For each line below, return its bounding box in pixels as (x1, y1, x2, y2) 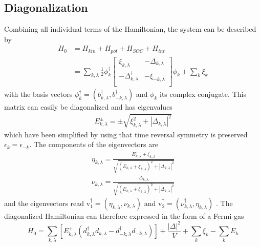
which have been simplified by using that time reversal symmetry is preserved (4, 129, 248, 139)
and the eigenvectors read (4, 197, 84, 208)
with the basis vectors (4, 89, 73, 99)
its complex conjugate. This (160, 89, 246, 99)
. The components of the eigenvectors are (29, 139, 158, 150)
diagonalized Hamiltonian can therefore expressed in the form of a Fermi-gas (4, 210, 244, 221)
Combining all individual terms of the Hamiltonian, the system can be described (4, 24, 256, 34)
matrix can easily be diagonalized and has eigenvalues (4, 101, 172, 112)
